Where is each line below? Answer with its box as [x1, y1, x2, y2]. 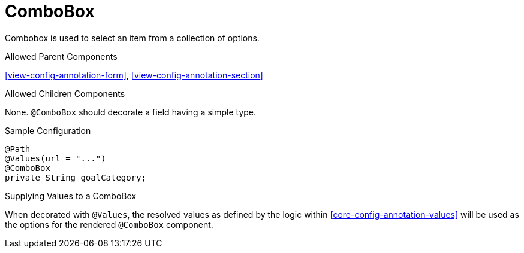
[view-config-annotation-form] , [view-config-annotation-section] [5, 69, 263, 80]
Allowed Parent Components [5, 51, 118, 62]
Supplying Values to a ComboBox [5, 190, 137, 201]
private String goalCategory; [5, 172, 147, 182]
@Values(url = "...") [5, 153, 106, 163]
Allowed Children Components [5, 88, 125, 99]
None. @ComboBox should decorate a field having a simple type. [5, 106, 257, 117]
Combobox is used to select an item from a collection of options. [5, 32, 260, 43]
